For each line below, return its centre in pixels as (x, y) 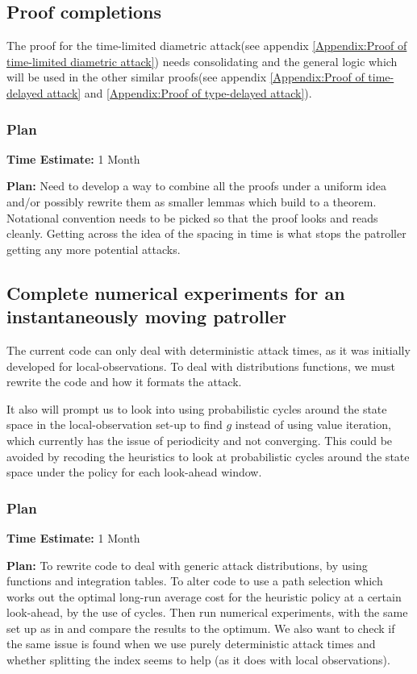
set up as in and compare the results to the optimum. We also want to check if (201, 628)
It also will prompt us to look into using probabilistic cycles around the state (197, 408)
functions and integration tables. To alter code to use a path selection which (195, 581)
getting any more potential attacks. (94, 249)
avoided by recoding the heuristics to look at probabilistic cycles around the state (208, 456)
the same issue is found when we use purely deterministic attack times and (191, 644)
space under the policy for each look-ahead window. (134, 472)
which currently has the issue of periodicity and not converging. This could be (200, 440)
